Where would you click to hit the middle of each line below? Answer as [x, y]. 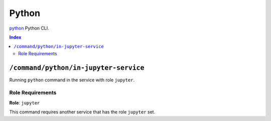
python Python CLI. [29, 28]
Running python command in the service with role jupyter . [72, 80]
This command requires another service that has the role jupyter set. [82, 112]
